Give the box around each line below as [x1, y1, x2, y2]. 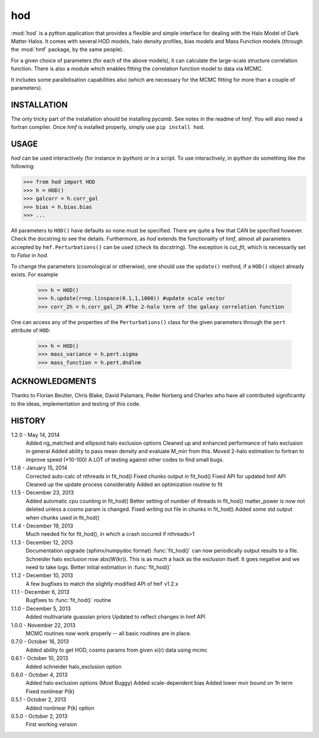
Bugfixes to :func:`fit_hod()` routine [25, 597, 112, 604]
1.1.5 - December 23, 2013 [11, 489, 74, 496]
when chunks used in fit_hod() [25, 514, 100, 521]
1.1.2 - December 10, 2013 [11, 572, 73, 579]
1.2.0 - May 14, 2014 [11, 431, 60, 438]
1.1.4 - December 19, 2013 [11, 522, 73, 529]
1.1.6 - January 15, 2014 [11, 464, 68, 471]
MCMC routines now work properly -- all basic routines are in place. [25, 630, 191, 637]
